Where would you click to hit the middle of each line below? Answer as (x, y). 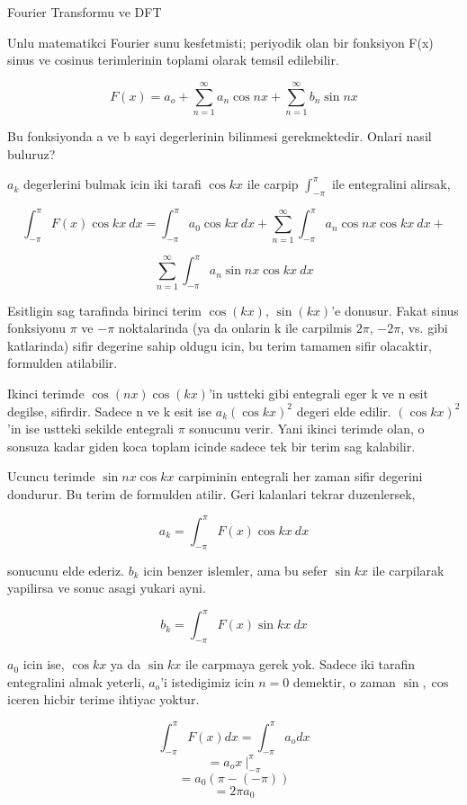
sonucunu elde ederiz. (66, 570)
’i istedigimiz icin (207, 681)
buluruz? (31, 153)
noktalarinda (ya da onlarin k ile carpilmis (235, 328)
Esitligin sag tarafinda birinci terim (104, 310)
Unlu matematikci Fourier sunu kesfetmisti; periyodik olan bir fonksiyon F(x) (220, 42)
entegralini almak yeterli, (76, 681)
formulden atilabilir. (63, 363)
